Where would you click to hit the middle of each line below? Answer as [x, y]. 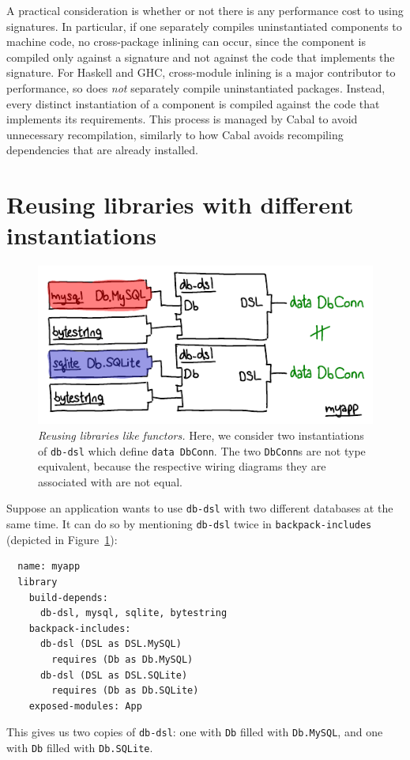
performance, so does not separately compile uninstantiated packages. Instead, [196, 87]
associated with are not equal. [110, 481]
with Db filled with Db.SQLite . [80, 747]
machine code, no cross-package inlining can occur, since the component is [186, 42]
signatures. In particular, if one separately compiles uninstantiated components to [204, 26]
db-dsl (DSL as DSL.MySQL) [111, 644]
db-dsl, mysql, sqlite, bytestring [134, 613]
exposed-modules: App [85, 706]
